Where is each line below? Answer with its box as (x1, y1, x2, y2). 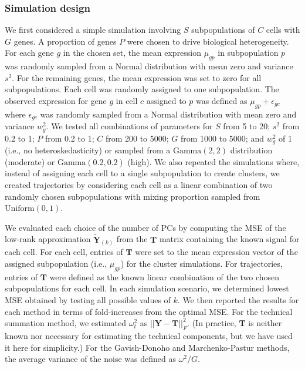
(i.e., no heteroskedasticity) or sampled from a (5, 144, 171, 156)
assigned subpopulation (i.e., (5, 257, 107, 269)
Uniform (5, 204, 35, 213)
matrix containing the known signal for (159, 233, 300, 245)
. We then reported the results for (177, 293, 299, 306)
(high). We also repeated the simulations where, (127, 155, 300, 167)
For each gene (5, 46, 54, 59)
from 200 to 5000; (105, 132, 169, 144)
